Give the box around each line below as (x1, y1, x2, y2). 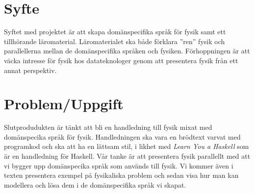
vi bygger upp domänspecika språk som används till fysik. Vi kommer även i (4, 160, 233, 170)
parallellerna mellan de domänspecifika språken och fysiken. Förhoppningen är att (4, 46, 250, 56)
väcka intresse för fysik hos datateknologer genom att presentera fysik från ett (4, 55, 238, 65)
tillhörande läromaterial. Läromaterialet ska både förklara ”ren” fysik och (4, 36, 225, 46)
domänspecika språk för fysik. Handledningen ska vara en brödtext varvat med (4, 131, 241, 142)
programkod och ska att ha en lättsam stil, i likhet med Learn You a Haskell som (4, 141, 249, 151)
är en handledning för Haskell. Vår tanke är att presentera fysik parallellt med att (4, 151, 251, 161)
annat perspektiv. (4, 65, 57, 75)
